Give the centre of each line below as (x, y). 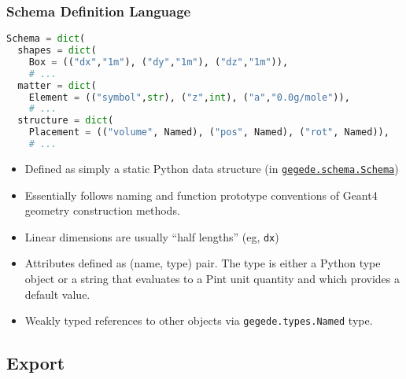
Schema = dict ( (46, 39)
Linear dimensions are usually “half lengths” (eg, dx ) (152, 236)
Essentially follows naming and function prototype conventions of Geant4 (201, 195)
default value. (57, 294)
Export (36, 363)
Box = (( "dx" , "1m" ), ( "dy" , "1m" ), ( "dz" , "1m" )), (159, 62)
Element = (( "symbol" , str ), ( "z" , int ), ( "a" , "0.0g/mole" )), (189, 97)
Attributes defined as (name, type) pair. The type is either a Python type (203, 263)
